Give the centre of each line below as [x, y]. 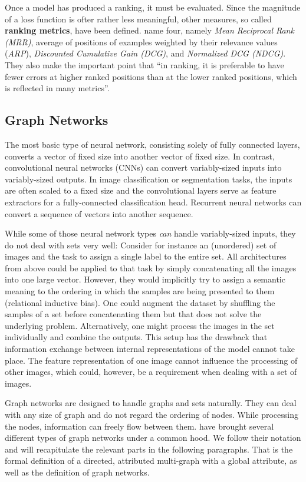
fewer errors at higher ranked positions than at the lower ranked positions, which [151, 76]
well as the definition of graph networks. [77, 472]
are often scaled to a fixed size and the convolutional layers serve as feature [141, 190]
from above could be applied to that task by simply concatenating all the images [151, 267]
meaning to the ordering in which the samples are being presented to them [140, 291]
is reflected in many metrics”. [57, 88]
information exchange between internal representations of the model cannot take [150, 349]
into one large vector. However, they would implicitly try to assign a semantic [145, 279]
